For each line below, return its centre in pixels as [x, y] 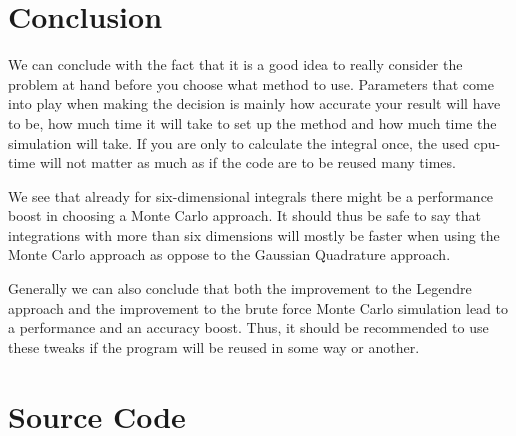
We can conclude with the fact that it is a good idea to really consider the [235, 64]
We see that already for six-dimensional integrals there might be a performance [251, 195]
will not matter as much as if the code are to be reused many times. [247, 162]
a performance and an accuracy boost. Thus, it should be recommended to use [248, 327]
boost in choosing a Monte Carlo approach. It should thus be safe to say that [245, 215]
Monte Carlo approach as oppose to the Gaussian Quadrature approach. [229, 254]
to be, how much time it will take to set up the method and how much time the [252, 122]
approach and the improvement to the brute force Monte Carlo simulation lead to [258, 307]
